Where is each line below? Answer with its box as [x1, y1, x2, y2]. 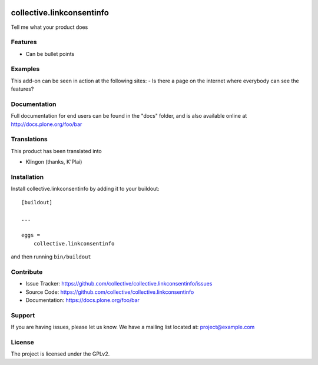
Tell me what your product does [11, 24, 88, 31]
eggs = [21, 232, 41, 238]
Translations [11, 135, 48, 144]
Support [11, 311, 35, 319]
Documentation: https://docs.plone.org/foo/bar [25, 297, 140, 304]
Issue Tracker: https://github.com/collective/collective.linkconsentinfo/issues [25, 280, 213, 287]
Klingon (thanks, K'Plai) [25, 158, 82, 165]
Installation [11, 173, 44, 181]
